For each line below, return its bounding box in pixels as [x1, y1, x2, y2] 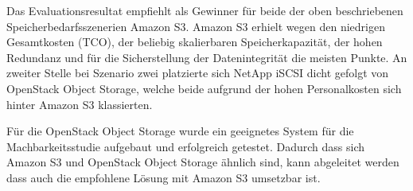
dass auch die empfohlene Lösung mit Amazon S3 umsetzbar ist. [6, 169, 321, 185]
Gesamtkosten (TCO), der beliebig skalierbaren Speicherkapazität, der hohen [6, 33, 383, 50]
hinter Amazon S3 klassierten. [6, 95, 153, 112]
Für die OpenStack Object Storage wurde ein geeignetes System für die [6, 123, 354, 139]
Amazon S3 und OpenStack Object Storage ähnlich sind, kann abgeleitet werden [6, 154, 399, 170]
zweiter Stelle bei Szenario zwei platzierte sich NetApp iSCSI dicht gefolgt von [6, 64, 389, 81]
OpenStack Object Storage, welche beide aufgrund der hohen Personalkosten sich [6, 80, 402, 96]
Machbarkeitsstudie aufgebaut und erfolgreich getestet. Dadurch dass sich [6, 138, 364, 154]
